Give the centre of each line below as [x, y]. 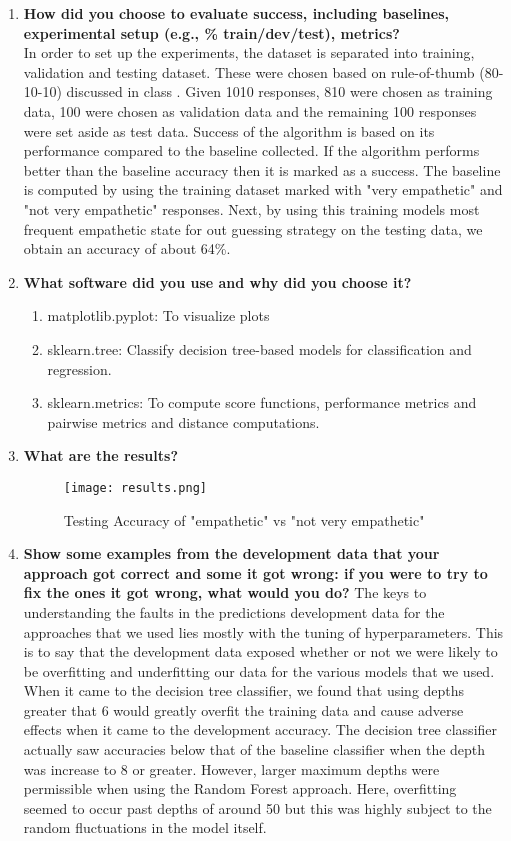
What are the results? [100, 455]
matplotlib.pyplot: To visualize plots [158, 315]
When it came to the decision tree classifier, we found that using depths [244, 690]
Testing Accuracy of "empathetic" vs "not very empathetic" [244, 519]
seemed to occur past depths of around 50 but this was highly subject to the [257, 807]
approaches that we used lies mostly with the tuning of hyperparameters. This [263, 631]
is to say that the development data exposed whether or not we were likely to [260, 651]
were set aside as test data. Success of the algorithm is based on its [229, 130]
